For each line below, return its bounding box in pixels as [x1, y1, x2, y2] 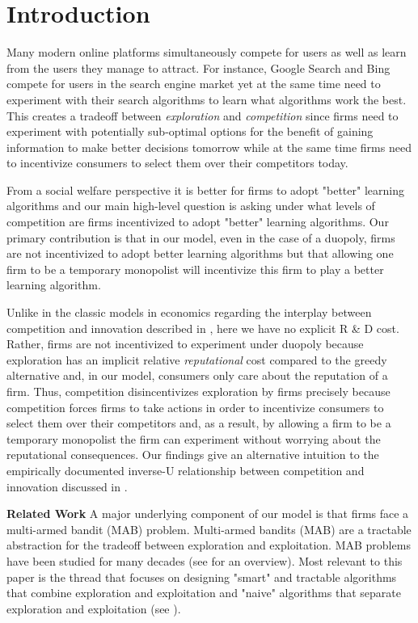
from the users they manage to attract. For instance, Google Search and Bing [6, 59, 391, 76]
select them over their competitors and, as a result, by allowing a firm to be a [6, 415, 391, 431]
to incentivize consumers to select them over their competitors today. [6, 154, 348, 171]
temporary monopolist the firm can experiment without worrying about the [6, 430, 381, 447]
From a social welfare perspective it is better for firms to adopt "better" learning [6, 181, 404, 198]
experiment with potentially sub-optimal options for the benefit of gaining [6, 123, 374, 140]
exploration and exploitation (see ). [6, 600, 181, 617]
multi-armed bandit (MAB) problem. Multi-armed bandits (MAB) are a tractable [6, 520, 412, 537]
